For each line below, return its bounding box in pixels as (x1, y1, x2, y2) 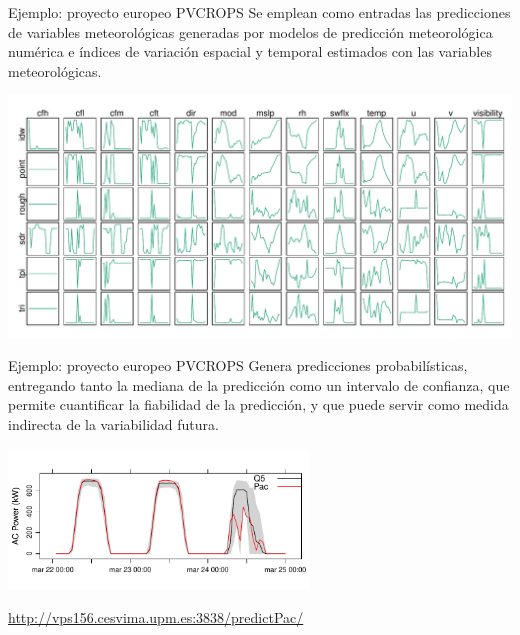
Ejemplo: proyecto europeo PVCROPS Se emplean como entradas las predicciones (8, 2, 511, 22)
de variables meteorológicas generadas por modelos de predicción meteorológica (8, 21, 493, 42)
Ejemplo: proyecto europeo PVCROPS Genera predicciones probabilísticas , (8, 355, 468, 376)
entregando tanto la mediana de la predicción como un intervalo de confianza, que (8, 374, 510, 395)
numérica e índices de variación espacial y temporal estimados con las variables (8, 41, 492, 62)
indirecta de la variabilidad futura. (8, 413, 219, 434)
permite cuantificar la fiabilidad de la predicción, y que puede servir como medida (8, 394, 509, 415)
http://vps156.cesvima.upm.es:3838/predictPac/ (8, 607, 304, 628)
